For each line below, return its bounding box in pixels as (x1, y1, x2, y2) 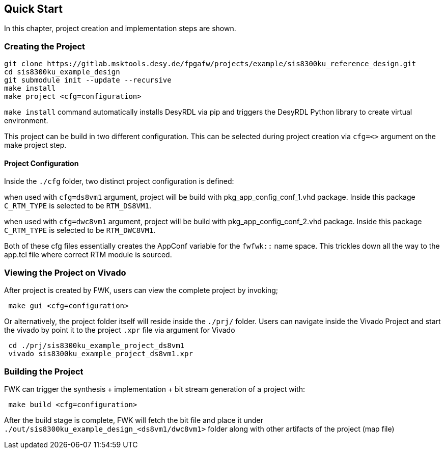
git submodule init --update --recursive (4, 76, 172, 85)
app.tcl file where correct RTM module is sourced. (4, 250, 172, 259)
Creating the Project (4, 41, 86, 51)
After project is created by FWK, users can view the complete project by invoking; (4, 286, 279, 295)
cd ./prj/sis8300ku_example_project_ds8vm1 (8, 341, 185, 350)
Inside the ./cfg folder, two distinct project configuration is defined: (4, 177, 234, 186)
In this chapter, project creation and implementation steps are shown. (4, 24, 236, 33)
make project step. (4, 141, 67, 150)
